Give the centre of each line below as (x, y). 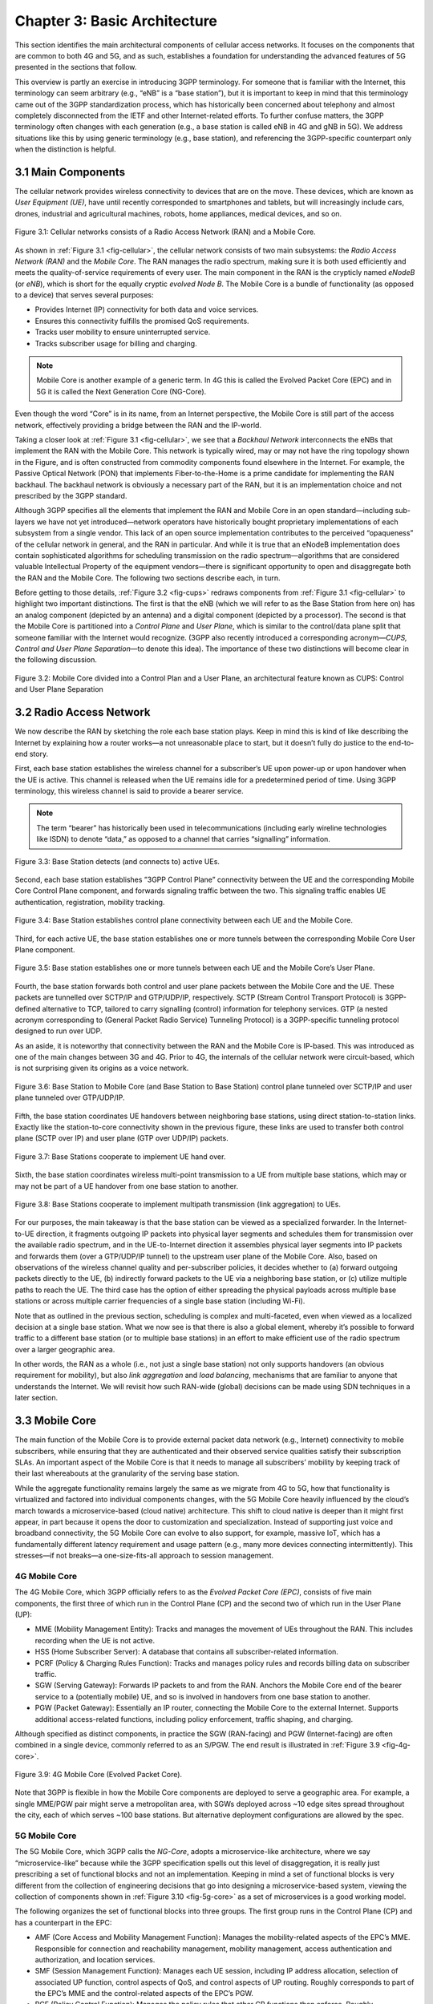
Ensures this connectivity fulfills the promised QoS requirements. (142, 321)
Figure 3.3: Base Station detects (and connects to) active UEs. (117, 861)
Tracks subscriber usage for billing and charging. (116, 343)
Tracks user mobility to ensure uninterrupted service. (123, 332)
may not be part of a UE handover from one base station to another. (127, 1186)
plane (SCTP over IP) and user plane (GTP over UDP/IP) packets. (121, 1138)
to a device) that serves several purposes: (84, 295)
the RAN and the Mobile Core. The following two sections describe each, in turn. (148, 578)
